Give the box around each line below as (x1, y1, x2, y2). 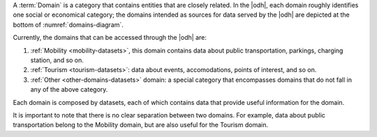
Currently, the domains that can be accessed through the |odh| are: (13, 34, 207, 42)
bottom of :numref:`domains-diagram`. (13, 20, 124, 29)
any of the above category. (30, 85, 108, 94)
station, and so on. (30, 56, 84, 64)
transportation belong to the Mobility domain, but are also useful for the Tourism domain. (13, 121, 269, 129)
